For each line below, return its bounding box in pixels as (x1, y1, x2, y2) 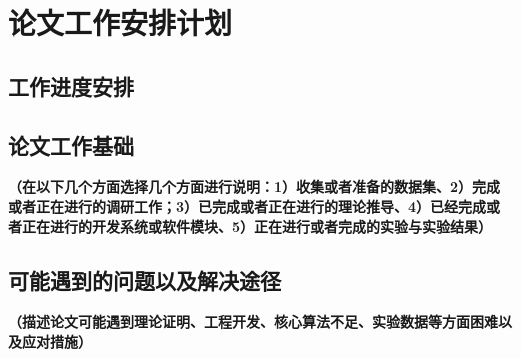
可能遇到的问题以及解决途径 (8, 264, 281, 295)
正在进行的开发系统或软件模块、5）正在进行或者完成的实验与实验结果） (21, 215, 493, 236)
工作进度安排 (8, 70, 134, 101)
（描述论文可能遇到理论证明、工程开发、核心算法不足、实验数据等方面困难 (8, 311, 498, 332)
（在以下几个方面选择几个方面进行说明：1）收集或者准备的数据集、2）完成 (8, 176, 501, 197)
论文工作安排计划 (8, 2, 233, 43)
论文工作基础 (8, 129, 134, 160)
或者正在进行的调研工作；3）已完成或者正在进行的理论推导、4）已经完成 (8, 195, 487, 216)
